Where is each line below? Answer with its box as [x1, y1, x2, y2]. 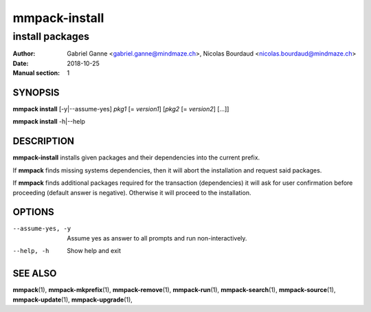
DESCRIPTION [12, 135, 75, 147]
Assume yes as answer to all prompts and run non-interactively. [67, 234, 247, 242]
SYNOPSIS [12, 87, 60, 98]
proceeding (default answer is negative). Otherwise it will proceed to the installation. [12, 188, 251, 197]
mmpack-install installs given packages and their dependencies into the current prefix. [12, 153, 260, 161]
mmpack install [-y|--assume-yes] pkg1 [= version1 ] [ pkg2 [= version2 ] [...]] [12, 105, 229, 113]
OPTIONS [12, 206, 54, 218]
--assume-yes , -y [12, 225, 71, 233]
